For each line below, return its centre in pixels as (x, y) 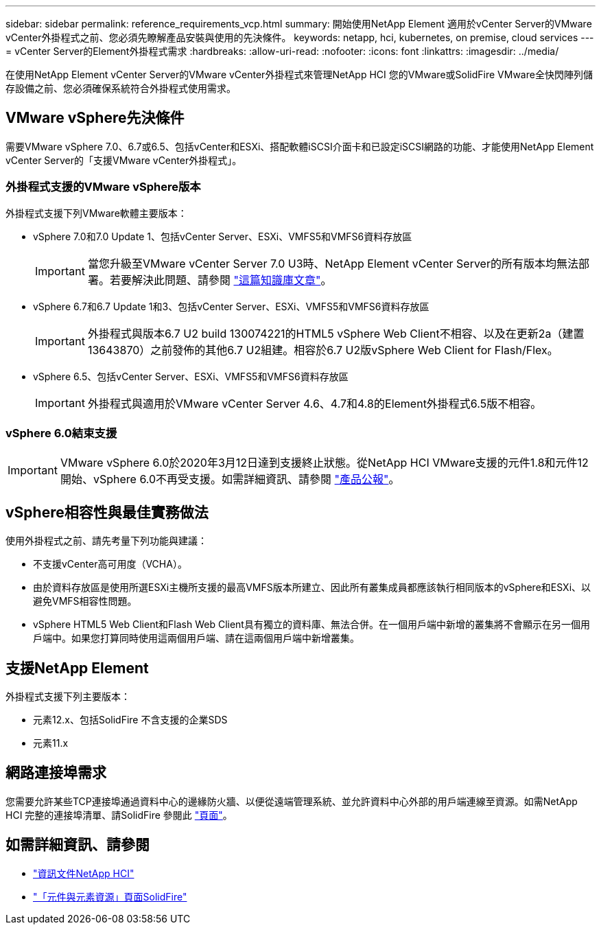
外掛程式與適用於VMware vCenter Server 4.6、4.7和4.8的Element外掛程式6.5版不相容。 (315, 403)
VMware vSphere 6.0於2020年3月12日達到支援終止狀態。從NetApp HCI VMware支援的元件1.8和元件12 (324, 463)
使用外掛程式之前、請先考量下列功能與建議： (106, 541)
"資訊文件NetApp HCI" (84, 873)
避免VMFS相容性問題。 (85, 601)
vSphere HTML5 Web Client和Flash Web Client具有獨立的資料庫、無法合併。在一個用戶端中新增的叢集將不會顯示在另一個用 (311, 625)
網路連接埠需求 (56, 773)
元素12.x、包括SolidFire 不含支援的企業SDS (130, 720)
